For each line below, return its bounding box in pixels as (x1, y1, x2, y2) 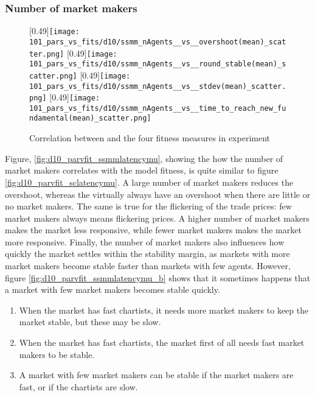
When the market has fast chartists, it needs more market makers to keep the (19, 303, 309, 316)
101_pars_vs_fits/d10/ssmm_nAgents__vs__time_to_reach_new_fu (29, 104, 286, 113)
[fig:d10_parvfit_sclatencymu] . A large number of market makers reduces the (5, 175, 294, 188)
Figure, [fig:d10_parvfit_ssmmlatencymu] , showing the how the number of (5, 152, 283, 164)
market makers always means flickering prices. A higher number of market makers (5, 211, 310, 224)
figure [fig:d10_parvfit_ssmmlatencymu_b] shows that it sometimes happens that (5, 271, 311, 284)
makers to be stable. (19, 348, 95, 360)
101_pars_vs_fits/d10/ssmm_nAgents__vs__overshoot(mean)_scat (29, 37, 286, 46)
